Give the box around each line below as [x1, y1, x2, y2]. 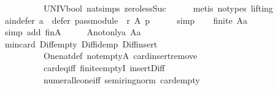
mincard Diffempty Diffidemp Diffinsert [4, 37, 158, 50]
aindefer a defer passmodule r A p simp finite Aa [4, 13, 248, 26]
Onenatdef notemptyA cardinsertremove [43, 49, 198, 62]
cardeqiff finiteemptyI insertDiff [43, 61, 165, 74]
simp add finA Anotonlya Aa [4, 26, 141, 38]
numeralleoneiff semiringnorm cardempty [43, 73, 200, 86]
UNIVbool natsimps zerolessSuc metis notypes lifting [43, 2, 273, 14]
